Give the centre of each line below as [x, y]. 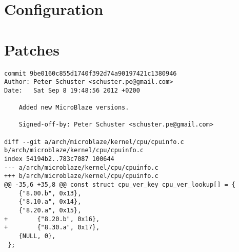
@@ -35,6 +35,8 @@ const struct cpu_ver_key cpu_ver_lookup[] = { [120, 185]
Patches [32, 49]
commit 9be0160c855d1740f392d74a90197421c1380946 [91, 73]
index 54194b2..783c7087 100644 [59, 159]
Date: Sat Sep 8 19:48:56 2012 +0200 [72, 90]
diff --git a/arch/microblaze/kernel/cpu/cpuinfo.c [94, 142]
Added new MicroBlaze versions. [74, 108]
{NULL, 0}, [37, 236]
